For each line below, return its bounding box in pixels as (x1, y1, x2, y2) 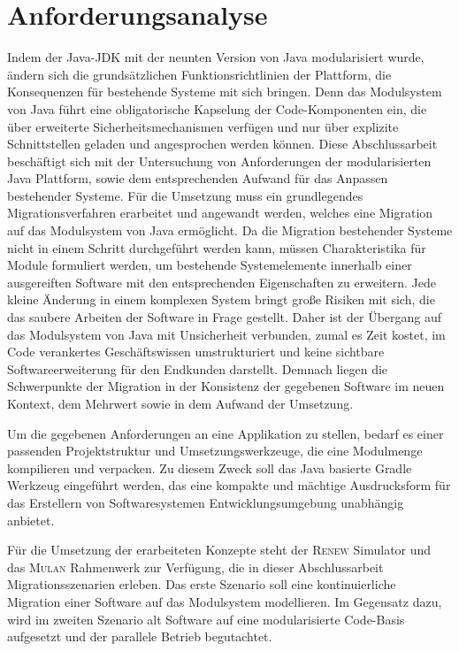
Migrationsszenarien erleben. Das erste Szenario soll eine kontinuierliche (7, 575, 396, 594)
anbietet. (7, 510, 55, 529)
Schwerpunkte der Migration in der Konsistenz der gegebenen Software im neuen (7, 377, 445, 395)
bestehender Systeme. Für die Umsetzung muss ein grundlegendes (7, 186, 363, 204)
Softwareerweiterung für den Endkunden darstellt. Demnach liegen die (7, 359, 388, 378)
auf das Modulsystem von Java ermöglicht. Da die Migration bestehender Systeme (7, 221, 453, 240)
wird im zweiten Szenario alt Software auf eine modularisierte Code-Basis (7, 609, 405, 628)
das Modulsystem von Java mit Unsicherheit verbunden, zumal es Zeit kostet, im (7, 325, 446, 343)
